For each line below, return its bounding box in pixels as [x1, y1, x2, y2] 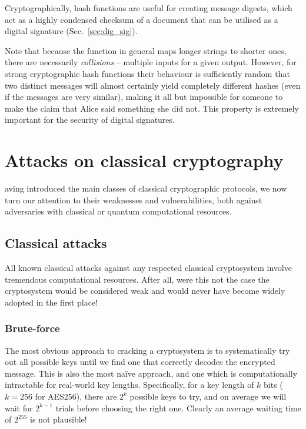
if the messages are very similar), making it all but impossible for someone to [5, 91, 283, 103]
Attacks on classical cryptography [5, 148, 284, 172]
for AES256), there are [35, 390, 117, 403]
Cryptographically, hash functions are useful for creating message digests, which [5, 2, 292, 14]
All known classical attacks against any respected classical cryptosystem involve [5, 262, 292, 274]
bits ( [264, 378, 283, 391]
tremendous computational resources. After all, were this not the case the [5, 273, 270, 285]
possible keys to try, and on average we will [129, 390, 287, 403]
